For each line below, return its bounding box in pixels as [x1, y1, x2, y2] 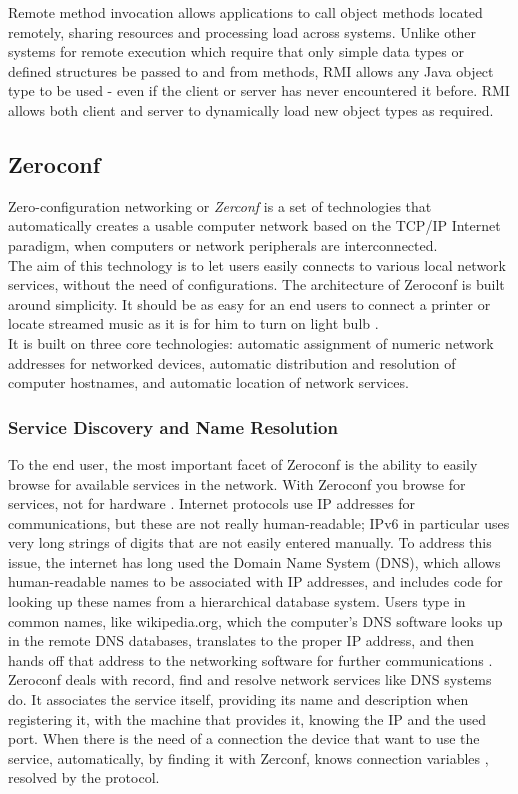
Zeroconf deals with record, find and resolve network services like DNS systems [8, 669, 492, 690]
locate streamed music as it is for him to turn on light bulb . [8, 313, 379, 334]
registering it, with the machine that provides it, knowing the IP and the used [8, 708, 487, 729]
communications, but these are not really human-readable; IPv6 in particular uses [8, 512, 510, 533]
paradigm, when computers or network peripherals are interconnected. [8, 234, 438, 255]
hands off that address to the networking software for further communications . [8, 649, 493, 670]
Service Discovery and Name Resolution [8, 414, 338, 439]
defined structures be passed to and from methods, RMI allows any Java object [8, 60, 494, 81]
